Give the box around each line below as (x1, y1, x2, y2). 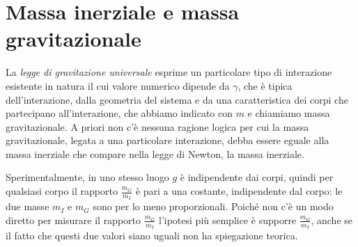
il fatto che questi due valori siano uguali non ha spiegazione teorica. (6, 228, 298, 243)
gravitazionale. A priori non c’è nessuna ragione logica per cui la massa (6, 119, 309, 134)
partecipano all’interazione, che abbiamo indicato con (6, 106, 233, 120)
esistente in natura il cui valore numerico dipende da (6, 78, 230, 93)
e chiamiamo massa (247, 106, 330, 120)
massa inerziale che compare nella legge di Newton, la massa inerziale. (6, 146, 304, 161)
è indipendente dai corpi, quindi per (180, 170, 334, 184)
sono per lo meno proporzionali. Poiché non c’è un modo (93, 199, 334, 214)
